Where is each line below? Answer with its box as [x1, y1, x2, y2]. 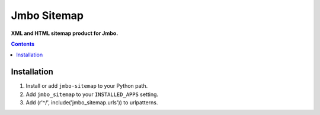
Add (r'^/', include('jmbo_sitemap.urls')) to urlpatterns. [25, 99, 158, 106]
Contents [11, 40, 35, 47]
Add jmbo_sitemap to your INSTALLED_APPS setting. [25, 91, 159, 98]
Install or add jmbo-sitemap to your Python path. [25, 82, 148, 90]
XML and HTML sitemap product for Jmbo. [11, 30, 119, 37]
